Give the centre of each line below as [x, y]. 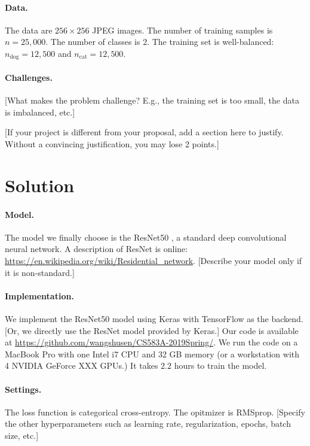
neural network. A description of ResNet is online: [96, 249]
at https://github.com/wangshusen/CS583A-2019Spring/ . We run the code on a [151, 342]
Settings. [23, 389]
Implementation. [39, 295]
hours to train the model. [220, 365]
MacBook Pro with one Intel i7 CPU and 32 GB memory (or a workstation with [152, 354]
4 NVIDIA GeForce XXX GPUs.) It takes [82, 365]
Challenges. [29, 78]
